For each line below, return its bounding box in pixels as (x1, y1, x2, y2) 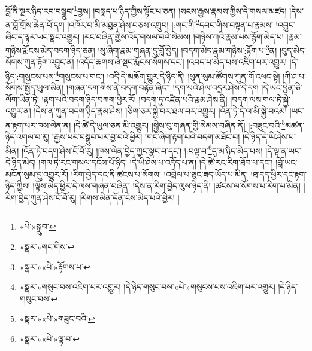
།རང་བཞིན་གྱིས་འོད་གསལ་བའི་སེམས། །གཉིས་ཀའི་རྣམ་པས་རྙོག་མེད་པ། (82, 30, 284, 42)
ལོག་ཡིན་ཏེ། (5, 93, 40, 105)
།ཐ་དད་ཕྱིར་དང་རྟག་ (250, 167, 307, 180)
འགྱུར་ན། (5, 105, 31, 117)
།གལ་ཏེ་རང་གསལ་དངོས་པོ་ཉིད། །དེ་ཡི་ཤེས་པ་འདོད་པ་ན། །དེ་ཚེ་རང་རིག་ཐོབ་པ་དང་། (38, 156, 273, 169)
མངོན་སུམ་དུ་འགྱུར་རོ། (5, 167, 69, 180)
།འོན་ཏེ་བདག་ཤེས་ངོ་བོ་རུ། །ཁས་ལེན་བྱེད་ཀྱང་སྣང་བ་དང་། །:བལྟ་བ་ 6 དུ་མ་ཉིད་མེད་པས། (21, 142, 263, 157)
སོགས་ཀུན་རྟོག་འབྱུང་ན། (5, 56, 74, 68)
